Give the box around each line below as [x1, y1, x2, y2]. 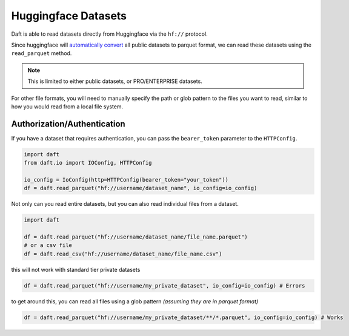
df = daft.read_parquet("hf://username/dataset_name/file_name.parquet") [24, 234, 248, 240]
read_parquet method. [11, 50, 72, 57]
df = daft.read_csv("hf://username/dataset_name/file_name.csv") [24, 250, 222, 257]
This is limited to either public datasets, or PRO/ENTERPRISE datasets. [27, 77, 202, 85]
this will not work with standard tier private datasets [11, 266, 141, 273]
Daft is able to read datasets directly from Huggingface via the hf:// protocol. [11, 30, 208, 38]
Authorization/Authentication [11, 119, 125, 129]
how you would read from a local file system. [11, 103, 124, 110]
